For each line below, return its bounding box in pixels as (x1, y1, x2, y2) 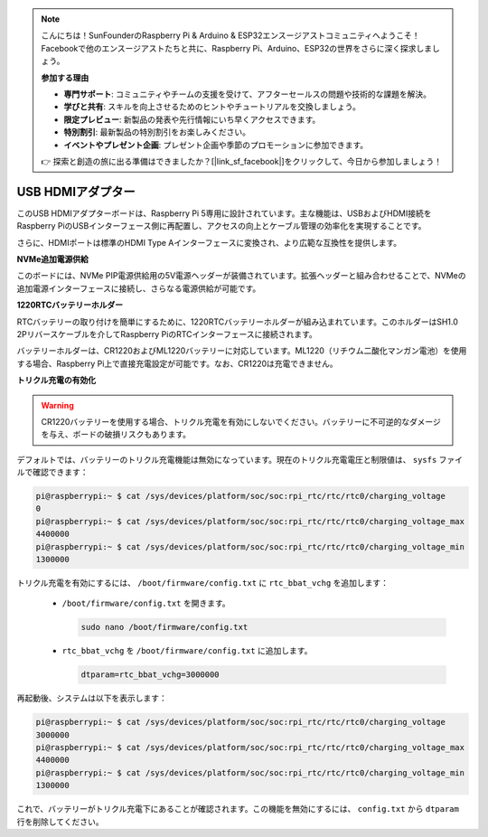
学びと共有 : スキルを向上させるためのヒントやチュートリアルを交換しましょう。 (63, 101, 361, 112)
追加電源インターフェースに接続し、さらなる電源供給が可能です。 (16, 283, 261, 294)
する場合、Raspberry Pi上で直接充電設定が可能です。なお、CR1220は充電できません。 (16, 358, 338, 369)
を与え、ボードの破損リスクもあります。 (41, 429, 192, 440)
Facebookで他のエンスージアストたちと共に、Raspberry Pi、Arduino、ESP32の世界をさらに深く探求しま (41, 42, 433, 53)
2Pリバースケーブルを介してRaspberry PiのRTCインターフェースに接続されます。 (16, 328, 318, 339)
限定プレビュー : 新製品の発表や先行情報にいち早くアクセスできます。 (63, 114, 321, 125)
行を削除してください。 (16, 816, 104, 827)
